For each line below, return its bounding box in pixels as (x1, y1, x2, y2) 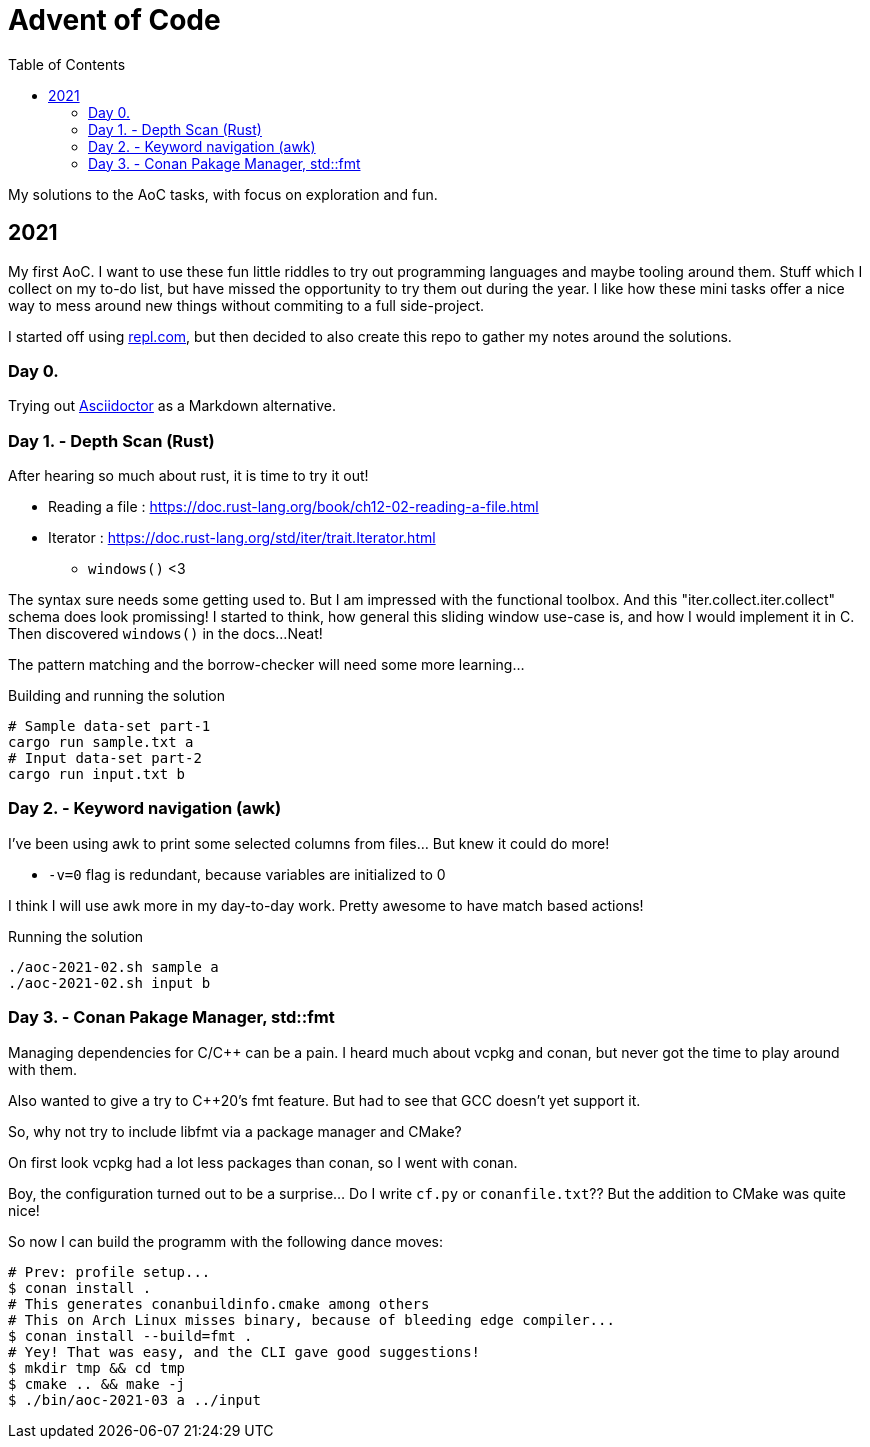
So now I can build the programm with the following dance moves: (8, 1232, 444, 1250)
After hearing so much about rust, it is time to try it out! (8, 467, 369, 485)
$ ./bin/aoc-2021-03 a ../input (8, 1391, 261, 1408)
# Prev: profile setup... (8, 1263, 211, 1280)
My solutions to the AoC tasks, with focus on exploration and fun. (8, 185, 438, 203)
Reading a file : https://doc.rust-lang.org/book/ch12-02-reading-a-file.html (48, 498, 539, 516)
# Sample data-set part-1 (8, 718, 211, 735)
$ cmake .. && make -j (8, 1375, 186, 1392)
